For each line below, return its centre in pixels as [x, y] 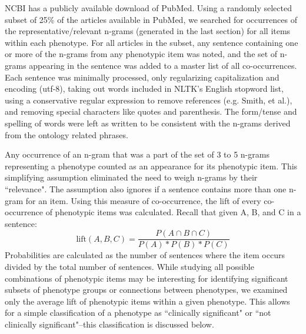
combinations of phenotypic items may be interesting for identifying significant [147, 278]
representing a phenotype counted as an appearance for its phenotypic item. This [151, 166]
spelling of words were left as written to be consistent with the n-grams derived [148, 123]
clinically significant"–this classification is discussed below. [109, 324]
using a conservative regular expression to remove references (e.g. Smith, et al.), [149, 100]
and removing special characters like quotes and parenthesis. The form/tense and [151, 111]
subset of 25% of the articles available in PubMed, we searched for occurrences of [151, 19]
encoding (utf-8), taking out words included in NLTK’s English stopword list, [144, 88]
